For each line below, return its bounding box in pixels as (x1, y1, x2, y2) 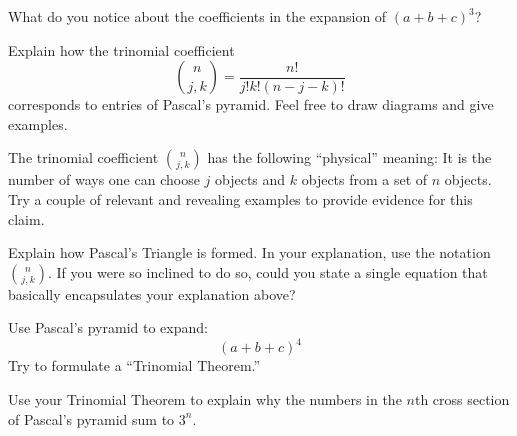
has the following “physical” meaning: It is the (207, 147, 492, 168)
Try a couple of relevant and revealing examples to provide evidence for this (8, 188, 473, 209)
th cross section (414, 389, 510, 410)
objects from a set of (301, 169, 428, 190)
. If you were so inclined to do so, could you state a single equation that (48, 261, 488, 282)
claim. (8, 208, 45, 229)
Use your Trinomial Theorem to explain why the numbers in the (8, 389, 402, 410)
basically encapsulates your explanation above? (8, 283, 296, 304)
